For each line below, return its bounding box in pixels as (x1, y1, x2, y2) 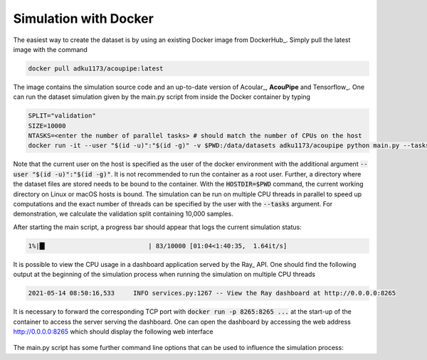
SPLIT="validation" (28, 112, 96, 120)
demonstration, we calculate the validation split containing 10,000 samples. (13, 210, 234, 218)
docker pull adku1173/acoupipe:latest (28, 64, 164, 73)
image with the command (13, 45, 88, 53)
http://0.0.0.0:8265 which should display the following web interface (13, 327, 213, 336)
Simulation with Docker (13, 11, 154, 26)
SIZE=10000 (28, 122, 66, 129)
